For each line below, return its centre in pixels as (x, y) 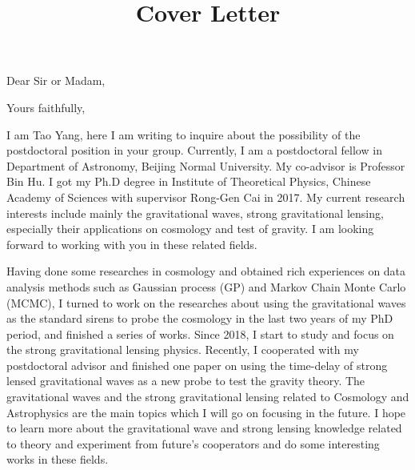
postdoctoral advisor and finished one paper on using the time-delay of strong (197, 365)
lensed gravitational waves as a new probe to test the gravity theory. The (186, 381)
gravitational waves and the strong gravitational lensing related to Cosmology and (208, 397)
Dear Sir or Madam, (56, 80)
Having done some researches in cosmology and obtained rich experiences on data (206, 271)
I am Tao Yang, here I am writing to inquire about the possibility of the (184, 134)
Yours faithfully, (46, 107)
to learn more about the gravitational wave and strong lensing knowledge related (204, 428)
